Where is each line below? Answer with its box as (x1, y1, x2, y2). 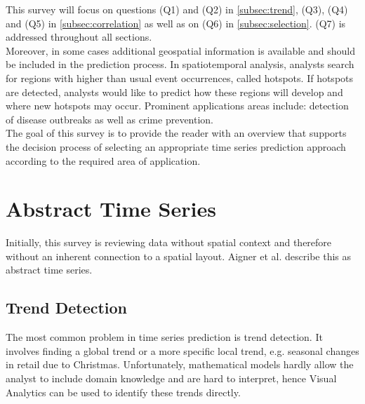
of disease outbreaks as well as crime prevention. (6, 112, 214, 126)
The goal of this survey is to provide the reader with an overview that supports (6, 126, 347, 140)
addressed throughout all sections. (6, 29, 152, 44)
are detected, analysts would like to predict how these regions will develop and (6, 84, 343, 99)
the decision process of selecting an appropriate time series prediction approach (6, 139, 346, 154)
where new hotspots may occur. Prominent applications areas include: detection (6, 98, 349, 113)
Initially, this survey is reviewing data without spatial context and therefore (6, 235, 332, 250)
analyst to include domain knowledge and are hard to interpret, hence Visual (6, 371, 337, 386)
